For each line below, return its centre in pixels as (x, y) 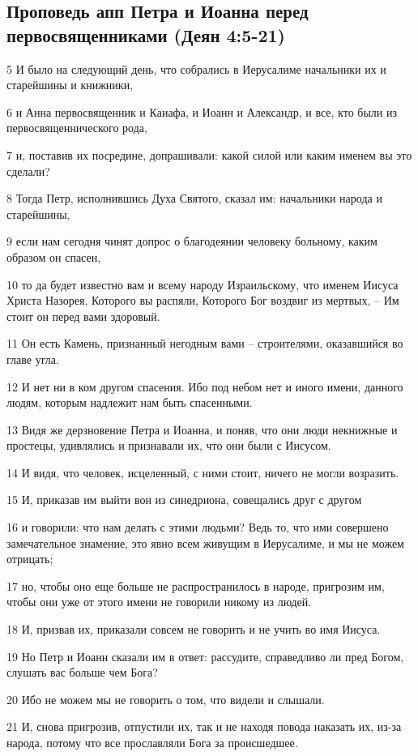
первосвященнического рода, (77, 128)
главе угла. (33, 359)
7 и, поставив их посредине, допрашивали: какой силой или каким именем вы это (209, 154)
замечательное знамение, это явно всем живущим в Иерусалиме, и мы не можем (205, 542)
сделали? (28, 171)
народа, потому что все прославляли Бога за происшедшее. (152, 742)
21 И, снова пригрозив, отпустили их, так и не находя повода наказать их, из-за (204, 726)
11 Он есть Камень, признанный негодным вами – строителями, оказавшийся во (205, 343)
